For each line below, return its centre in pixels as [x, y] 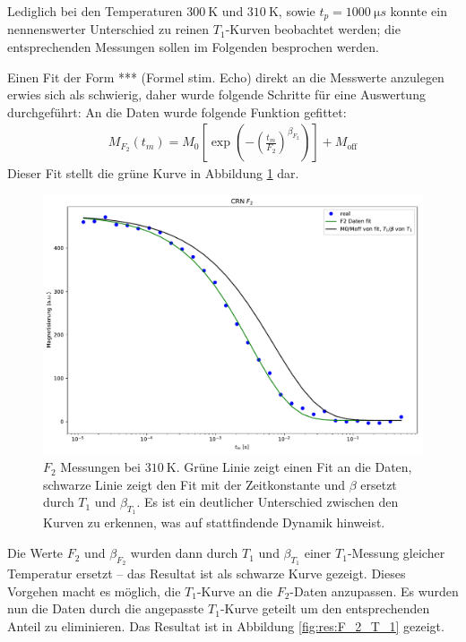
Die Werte [35, 553]
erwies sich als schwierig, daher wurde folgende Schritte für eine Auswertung [216, 94]
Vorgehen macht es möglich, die [94, 591]
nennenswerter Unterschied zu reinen [108, 29]
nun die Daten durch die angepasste [106, 608]
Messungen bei [100, 467]
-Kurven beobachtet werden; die [313, 29]
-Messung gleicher [396, 553]
